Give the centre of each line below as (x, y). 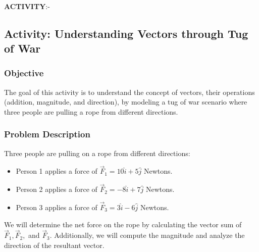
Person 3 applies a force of (57, 207)
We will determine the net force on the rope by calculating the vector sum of (123, 224)
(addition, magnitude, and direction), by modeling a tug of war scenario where (126, 102)
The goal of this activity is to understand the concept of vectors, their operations (129, 92)
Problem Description (47, 134)
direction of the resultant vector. (54, 245)
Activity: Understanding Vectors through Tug (126, 33)
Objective (24, 73)
